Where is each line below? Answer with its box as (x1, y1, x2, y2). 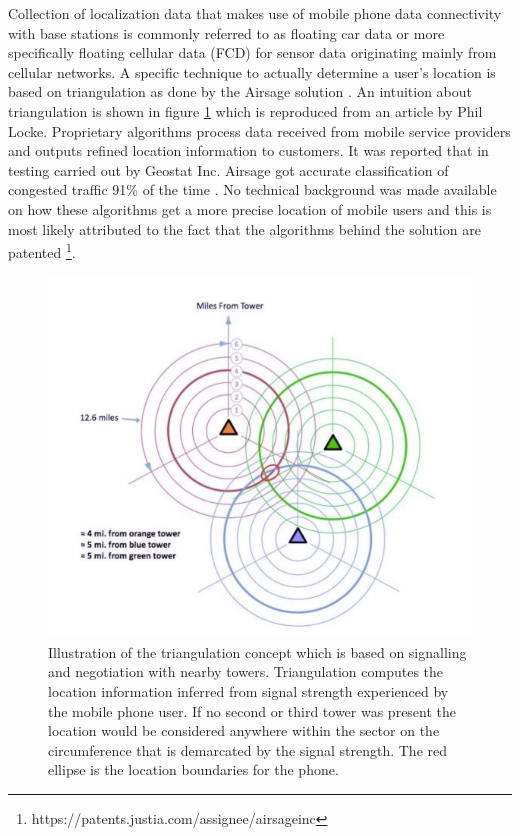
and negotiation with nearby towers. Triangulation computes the (48, 661, 444, 682)
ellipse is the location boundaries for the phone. (48, 759, 339, 780)
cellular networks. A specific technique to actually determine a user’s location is (8, 61, 496, 82)
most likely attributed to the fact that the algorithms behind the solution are (8, 218, 481, 239)
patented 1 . (8, 239, 76, 262)
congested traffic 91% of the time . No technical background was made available (8, 179, 497, 200)
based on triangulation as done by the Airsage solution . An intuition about (8, 81, 473, 102)
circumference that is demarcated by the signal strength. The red (48, 739, 448, 760)
